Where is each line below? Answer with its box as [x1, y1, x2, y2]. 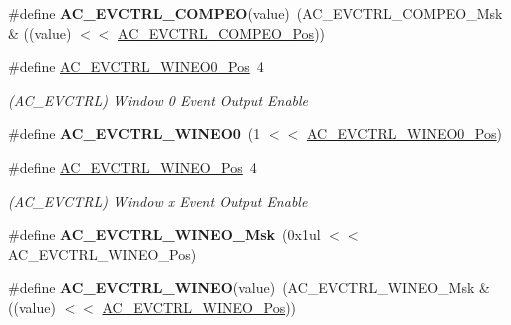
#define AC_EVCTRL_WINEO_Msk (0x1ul [8, 224, 321, 245]
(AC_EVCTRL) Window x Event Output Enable [8, 190, 308, 211]
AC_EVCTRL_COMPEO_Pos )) [118, 22, 326, 43]
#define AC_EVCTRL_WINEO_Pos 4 [8, 156, 257, 177]
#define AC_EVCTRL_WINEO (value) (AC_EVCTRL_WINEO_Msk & [8, 277, 490, 298]
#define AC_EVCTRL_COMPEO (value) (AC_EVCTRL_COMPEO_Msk [8, 3, 503, 23]
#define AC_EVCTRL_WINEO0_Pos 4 [8, 56, 264, 77]
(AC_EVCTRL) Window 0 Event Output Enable [8, 89, 309, 110]
